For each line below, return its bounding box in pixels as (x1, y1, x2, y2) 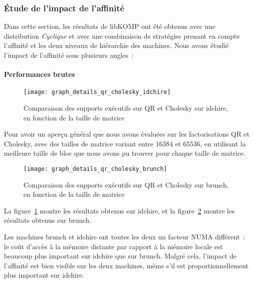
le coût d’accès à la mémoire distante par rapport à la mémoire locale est (4, 241, 223, 251)
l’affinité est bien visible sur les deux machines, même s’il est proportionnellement (4, 260, 249, 270)
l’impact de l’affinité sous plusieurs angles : (4, 50, 134, 60)
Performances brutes (4, 69, 75, 79)
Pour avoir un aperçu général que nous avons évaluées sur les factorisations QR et (4, 129, 250, 139)
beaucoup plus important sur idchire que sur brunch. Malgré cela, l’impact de (4, 251, 237, 261)
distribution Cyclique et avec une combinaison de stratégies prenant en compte (4, 30, 240, 41)
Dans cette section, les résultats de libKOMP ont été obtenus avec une (4, 21, 216, 31)
